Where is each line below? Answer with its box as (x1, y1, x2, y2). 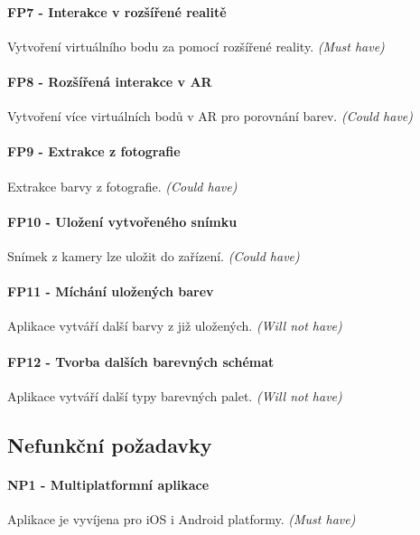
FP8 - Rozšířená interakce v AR (7, 71, 212, 90)
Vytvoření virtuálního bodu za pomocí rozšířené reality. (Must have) (7, 36, 385, 55)
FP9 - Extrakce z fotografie (7, 142, 181, 161)
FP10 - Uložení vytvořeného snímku (7, 211, 238, 230)
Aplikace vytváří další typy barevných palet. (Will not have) (7, 386, 342, 405)
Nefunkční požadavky (7, 430, 212, 458)
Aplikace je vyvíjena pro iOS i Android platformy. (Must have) (7, 509, 356, 528)
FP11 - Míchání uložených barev (7, 282, 214, 301)
